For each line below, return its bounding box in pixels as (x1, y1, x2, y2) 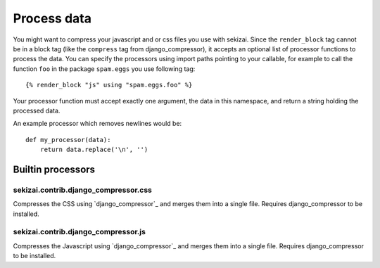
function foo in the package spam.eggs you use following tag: (13, 64, 196, 73)
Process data (13, 11, 91, 26)
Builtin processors (13, 163, 95, 175)
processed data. (13, 106, 61, 115)
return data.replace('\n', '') (39, 146, 148, 154)
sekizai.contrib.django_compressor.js (13, 227, 146, 237)
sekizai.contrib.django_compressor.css (13, 185, 153, 195)
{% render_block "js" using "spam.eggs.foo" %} (25, 81, 193, 89)
